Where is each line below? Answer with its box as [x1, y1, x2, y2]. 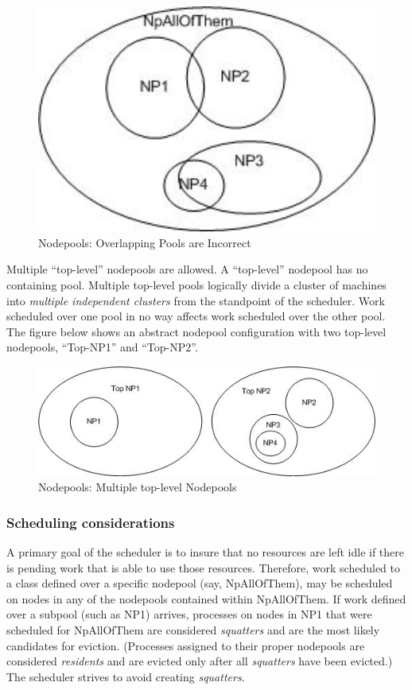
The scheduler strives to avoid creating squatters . [6, 668, 245, 684]
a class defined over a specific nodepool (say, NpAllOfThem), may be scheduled [6, 575, 393, 591]
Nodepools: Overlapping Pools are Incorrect [38, 234, 251, 250]
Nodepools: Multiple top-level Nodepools [38, 479, 237, 495]
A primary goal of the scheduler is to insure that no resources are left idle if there [6, 544, 405, 560]
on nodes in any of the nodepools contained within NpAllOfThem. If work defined [6, 590, 406, 607]
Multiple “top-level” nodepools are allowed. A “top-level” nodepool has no [6, 261, 368, 277]
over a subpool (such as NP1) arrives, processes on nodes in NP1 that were [6, 606, 372, 622]
